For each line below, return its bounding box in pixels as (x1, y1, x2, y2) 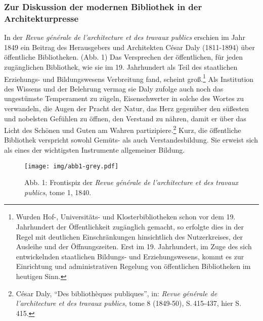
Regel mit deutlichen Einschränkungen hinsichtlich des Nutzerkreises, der (16, 231, 243, 242)
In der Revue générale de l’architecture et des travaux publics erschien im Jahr (4, 32, 245, 42)
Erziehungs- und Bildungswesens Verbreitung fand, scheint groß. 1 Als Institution (4, 72, 254, 84)
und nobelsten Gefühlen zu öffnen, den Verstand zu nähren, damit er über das (4, 113, 246, 123)
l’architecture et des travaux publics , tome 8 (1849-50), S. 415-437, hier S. (16, 298, 242, 308)
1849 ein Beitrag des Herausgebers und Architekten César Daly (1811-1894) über (4, 41, 255, 52)
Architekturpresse (4, 12, 79, 24)
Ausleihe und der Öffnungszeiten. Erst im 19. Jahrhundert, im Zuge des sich (16, 241, 252, 252)
